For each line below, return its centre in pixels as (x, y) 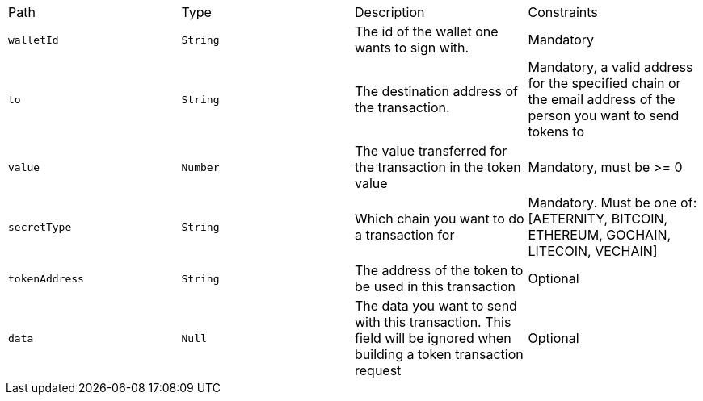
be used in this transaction (435, 286)
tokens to (556, 132)
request (378, 370)
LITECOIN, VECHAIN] (593, 251)
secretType (40, 227)
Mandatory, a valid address (610, 67)
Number (200, 167)
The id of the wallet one (427, 31)
